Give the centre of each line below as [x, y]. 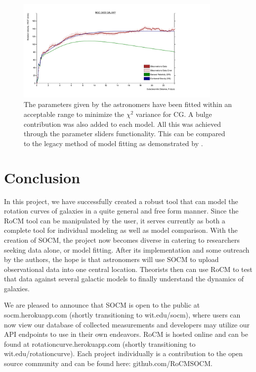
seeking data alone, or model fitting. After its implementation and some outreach [127, 249]
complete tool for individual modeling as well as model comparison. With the [121, 230]
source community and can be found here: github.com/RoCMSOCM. [108, 363]
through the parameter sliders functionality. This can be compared [125, 133]
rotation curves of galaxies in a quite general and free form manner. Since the [121, 211]
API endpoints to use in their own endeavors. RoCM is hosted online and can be [126, 334]
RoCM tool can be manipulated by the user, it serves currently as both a [115, 220]
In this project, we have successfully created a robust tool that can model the [121, 201]
